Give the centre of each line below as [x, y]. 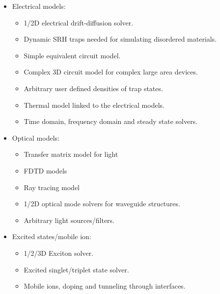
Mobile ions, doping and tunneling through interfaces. [105, 286]
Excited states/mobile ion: [52, 236]
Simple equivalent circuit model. [72, 55]
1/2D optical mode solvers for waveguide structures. [102, 204]
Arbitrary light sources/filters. [69, 220]
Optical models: [36, 137]
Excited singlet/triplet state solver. [76, 269]
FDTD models [45, 170]
